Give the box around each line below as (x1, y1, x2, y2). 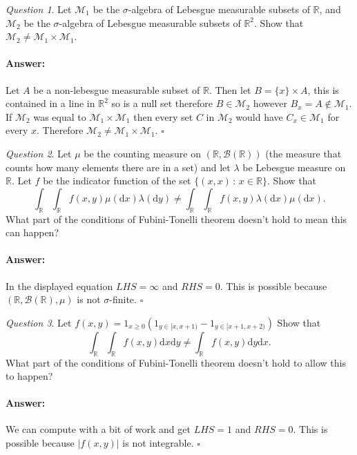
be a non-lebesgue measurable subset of (33, 82, 200, 97)
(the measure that (265, 146, 342, 160)
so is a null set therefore (111, 96, 213, 110)
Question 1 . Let (6, 2, 72, 16)
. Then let (209, 82, 251, 97)
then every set (133, 109, 193, 124)
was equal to (33, 109, 86, 124)
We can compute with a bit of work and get (6, 422, 191, 436)
